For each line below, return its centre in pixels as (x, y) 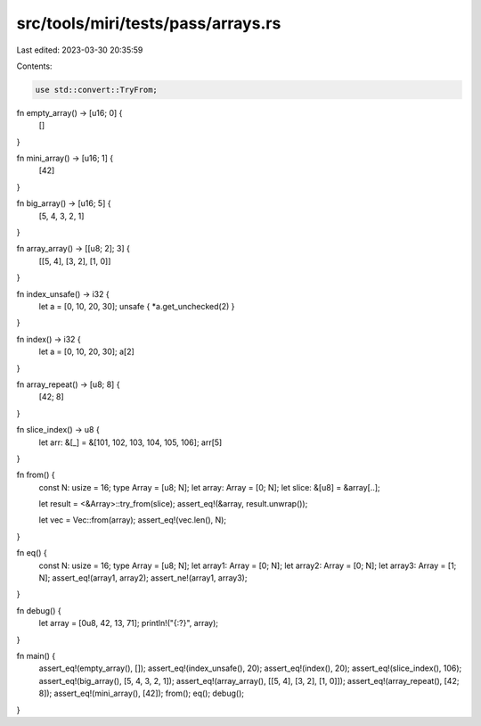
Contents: (34, 66)
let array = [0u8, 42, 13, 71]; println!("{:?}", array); (128, 623)
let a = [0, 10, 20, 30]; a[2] (87, 351)
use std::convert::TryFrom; (96, 90)
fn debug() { (39, 610)
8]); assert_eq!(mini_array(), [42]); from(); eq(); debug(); (142, 693)
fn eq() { (32, 553)
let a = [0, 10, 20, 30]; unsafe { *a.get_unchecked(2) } (137, 306)
